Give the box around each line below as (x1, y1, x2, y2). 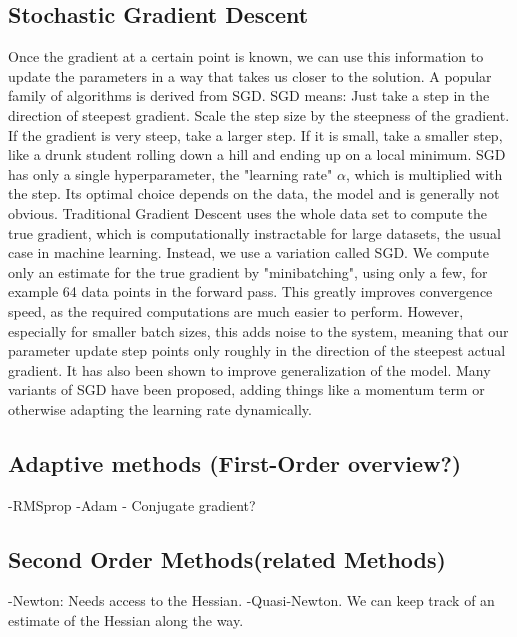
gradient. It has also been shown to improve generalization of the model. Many (8, 359, 491, 380)
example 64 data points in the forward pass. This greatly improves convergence (8, 281, 493, 302)
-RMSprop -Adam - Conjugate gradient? (8, 494, 256, 515)
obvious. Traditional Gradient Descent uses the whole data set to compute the (8, 202, 488, 223)
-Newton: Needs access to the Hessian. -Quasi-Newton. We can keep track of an (8, 590, 495, 611)
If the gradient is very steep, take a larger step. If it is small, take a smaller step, (8, 124, 503, 145)
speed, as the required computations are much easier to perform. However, (8, 300, 464, 321)
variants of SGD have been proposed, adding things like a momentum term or (8, 379, 485, 400)
